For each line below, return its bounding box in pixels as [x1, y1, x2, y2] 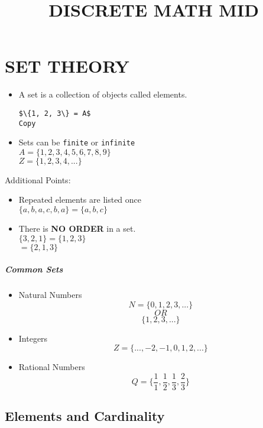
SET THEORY [5, 54, 129, 78]
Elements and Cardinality [5, 407, 165, 425]
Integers [18, 332, 48, 344]
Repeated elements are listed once [18, 193, 142, 206]
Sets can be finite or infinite [18, 136, 135, 148]
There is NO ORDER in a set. [18, 222, 136, 235]
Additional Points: [5, 173, 71, 186]
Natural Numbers [18, 288, 82, 301]
